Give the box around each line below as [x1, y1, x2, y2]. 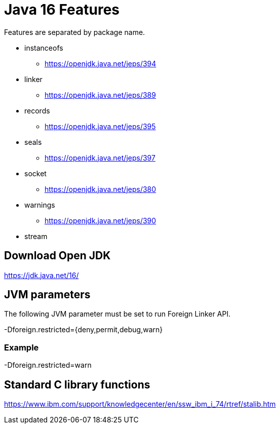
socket [24, 169, 47, 178]
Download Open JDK [4, 249, 111, 262]
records [24, 106, 50, 115]
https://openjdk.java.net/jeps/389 [45, 90, 156, 99]
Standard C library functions [4, 378, 150, 391]
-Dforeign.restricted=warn [4, 361, 92, 370]
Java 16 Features [4, 1, 120, 18]
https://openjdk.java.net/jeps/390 [45, 216, 156, 225]
